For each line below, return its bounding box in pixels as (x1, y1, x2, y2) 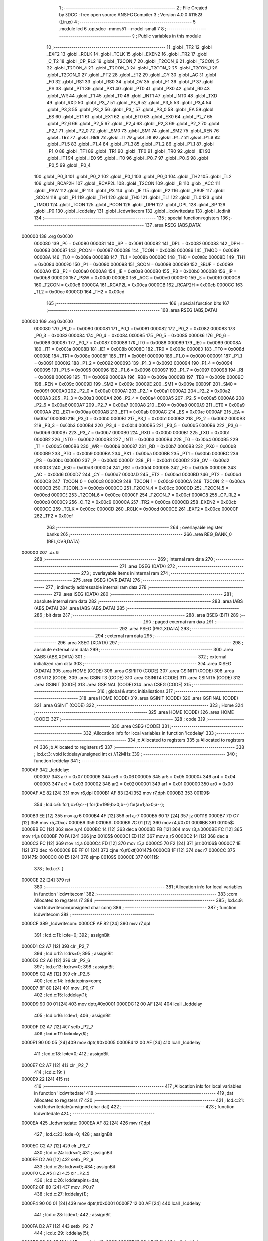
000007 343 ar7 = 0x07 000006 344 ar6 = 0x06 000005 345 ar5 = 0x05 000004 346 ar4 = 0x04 (34, 774, 236, 780)
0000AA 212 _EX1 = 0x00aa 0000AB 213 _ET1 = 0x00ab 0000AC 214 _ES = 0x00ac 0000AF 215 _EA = (34, 409, 244, 414)
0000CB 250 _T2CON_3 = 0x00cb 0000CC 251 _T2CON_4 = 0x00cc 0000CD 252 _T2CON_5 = (34, 485, 229, 491)
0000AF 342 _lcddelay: (21, 767, 69, 773)
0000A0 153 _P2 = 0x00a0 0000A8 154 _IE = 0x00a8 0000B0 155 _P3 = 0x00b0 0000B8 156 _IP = (34, 268, 237, 274)
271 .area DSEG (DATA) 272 (119, 563, 176, 569)
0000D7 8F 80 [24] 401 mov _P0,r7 (21, 985, 94, 991)
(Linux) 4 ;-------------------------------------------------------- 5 (59, 19, 196, 25)
